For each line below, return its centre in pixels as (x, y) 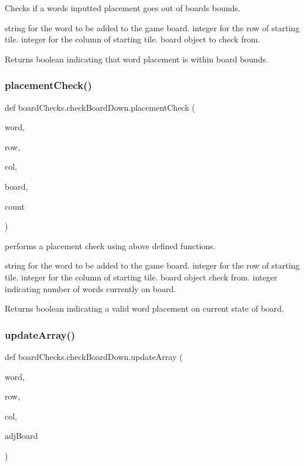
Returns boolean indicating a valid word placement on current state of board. (145, 308)
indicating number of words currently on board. (91, 288)
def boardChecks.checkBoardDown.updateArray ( (94, 356)
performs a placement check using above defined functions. (110, 245)
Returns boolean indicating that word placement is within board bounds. (136, 59)
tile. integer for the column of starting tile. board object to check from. (133, 39)
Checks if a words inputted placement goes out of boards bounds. (123, 8)
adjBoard (21, 436)
